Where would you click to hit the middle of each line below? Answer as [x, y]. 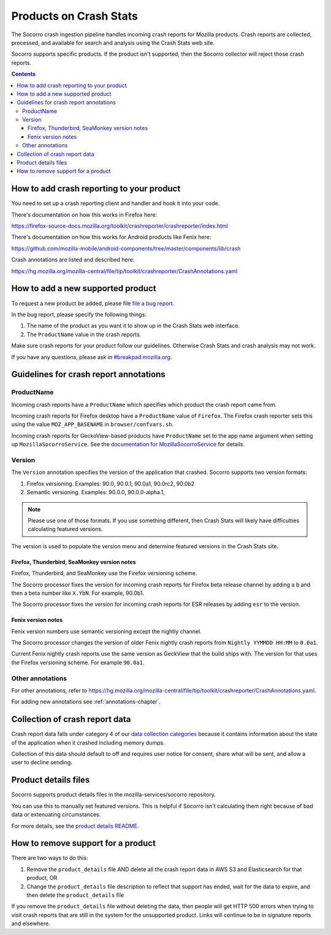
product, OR [42, 878]
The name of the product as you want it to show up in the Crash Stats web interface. [133, 326]
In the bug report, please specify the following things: [79, 314]
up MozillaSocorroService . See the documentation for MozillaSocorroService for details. [128, 444]
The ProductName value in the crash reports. [84, 334]
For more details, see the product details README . [75, 826]
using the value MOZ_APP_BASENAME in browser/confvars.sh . [93, 424]
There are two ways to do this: [50, 858]
